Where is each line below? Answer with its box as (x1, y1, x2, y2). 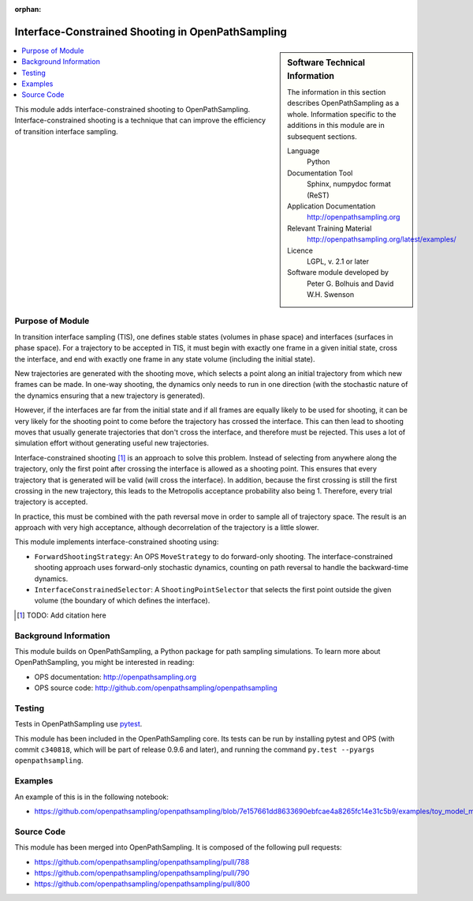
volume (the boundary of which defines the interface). (34, 596, 210, 606)
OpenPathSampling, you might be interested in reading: (14, 658, 195, 667)
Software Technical (287, 57, 366, 68)
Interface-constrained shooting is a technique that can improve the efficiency (14, 115, 266, 126)
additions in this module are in (287, 121, 385, 130)
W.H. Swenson (307, 290, 355, 299)
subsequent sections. (287, 131, 358, 141)
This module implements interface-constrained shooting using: (14, 537, 219, 546)
